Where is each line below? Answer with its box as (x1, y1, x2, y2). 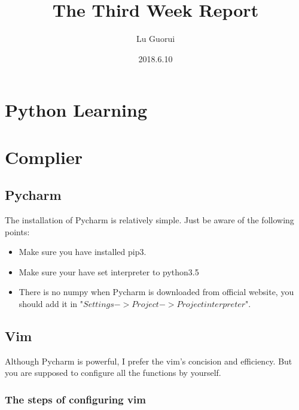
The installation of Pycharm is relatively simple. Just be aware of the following (5, 214, 294, 226)
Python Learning (5, 98, 148, 122)
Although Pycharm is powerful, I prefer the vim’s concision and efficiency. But (5, 354, 292, 367)
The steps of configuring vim (5, 391, 146, 406)
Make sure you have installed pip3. (19, 245, 147, 258)
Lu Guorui (136, 32, 175, 45)
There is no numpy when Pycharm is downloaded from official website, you (19, 286, 294, 298)
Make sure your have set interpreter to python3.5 (19, 265, 199, 278)
